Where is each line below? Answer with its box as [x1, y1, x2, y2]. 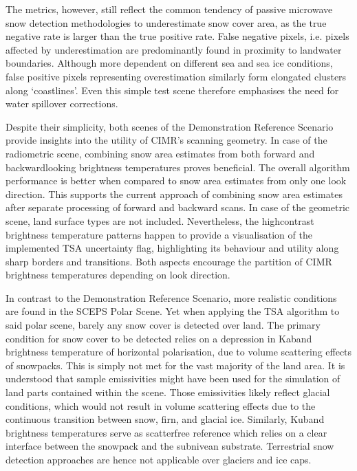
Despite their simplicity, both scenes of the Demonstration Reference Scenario [6, 119, 334, 133]
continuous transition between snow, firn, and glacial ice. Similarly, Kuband [6, 412, 325, 426]
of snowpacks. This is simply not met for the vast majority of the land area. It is [6, 358, 345, 372]
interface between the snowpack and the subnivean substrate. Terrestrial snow [6, 439, 334, 453]
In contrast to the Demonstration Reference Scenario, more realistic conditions [6, 290, 337, 305]
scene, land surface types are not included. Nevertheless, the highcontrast [6, 213, 314, 228]
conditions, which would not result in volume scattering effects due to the [6, 398, 316, 413]
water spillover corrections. [6, 96, 118, 111]
